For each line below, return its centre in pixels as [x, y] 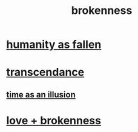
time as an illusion [41, 94]
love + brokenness [54, 120]
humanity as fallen [54, 45]
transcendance [45, 72]
